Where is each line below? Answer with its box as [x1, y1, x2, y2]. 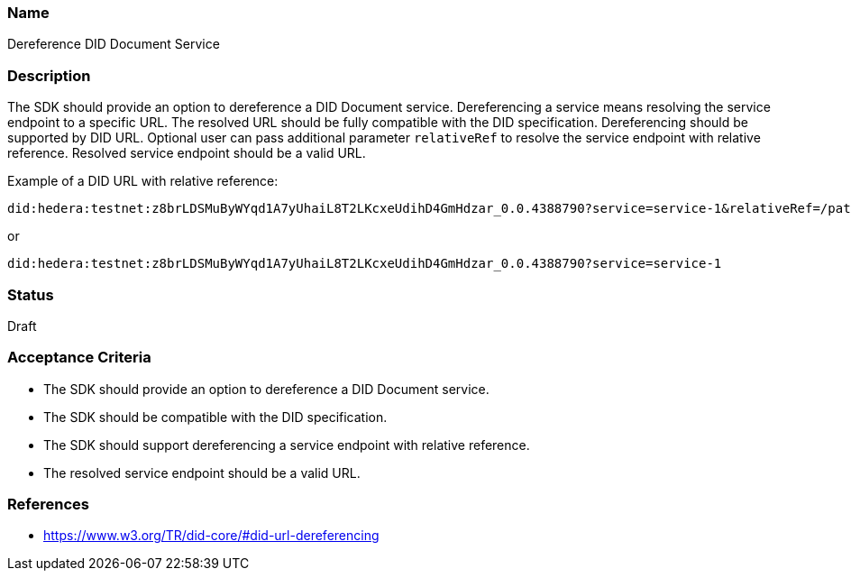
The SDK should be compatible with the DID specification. [43, 408, 388, 425]
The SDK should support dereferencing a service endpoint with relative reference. [43, 436, 530, 453]
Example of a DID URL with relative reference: [7, 173, 279, 189]
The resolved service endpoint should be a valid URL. [43, 464, 361, 481]
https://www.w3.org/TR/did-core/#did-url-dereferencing [43, 528, 380, 544]
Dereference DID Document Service [7, 36, 220, 52]
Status [7, 285, 54, 304]
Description [7, 66, 91, 85]
